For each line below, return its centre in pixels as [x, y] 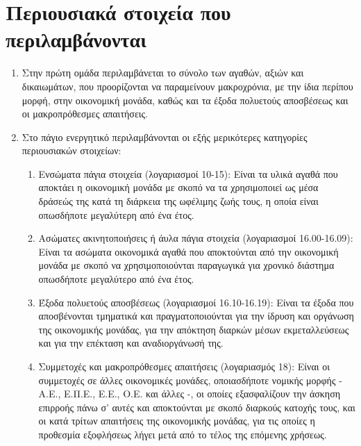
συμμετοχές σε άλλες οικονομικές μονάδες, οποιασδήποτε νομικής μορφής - [190, 380]
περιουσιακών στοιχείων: [72, 150]
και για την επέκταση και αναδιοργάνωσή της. [131, 343]
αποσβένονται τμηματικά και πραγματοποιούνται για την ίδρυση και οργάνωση [196, 316]
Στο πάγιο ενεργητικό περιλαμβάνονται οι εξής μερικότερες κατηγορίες [165, 137]
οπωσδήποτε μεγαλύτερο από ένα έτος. [116, 279]
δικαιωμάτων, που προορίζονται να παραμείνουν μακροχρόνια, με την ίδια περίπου [187, 86]
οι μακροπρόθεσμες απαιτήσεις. [85, 114]
